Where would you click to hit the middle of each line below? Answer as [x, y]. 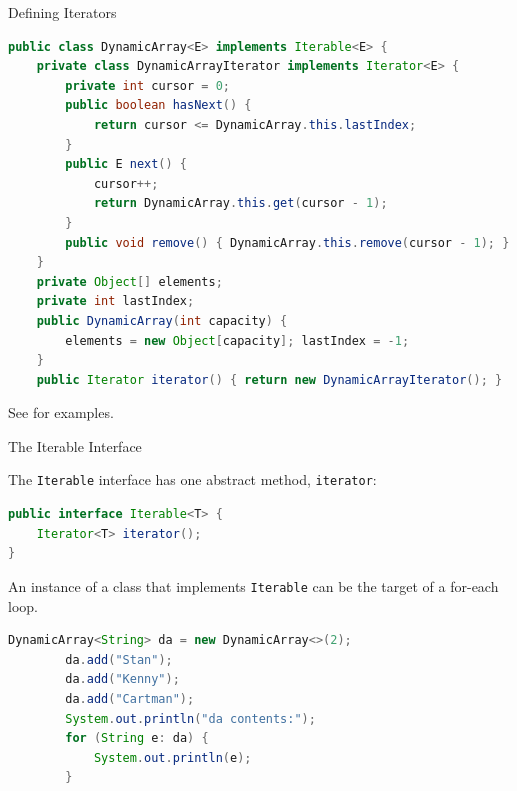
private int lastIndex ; [115, 301]
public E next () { [126, 164]
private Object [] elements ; [129, 281]
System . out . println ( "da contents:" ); [190, 718]
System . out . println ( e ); [172, 757]
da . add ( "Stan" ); [119, 659]
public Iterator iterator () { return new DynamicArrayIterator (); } [269, 379]
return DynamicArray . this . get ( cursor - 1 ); [240, 203]
